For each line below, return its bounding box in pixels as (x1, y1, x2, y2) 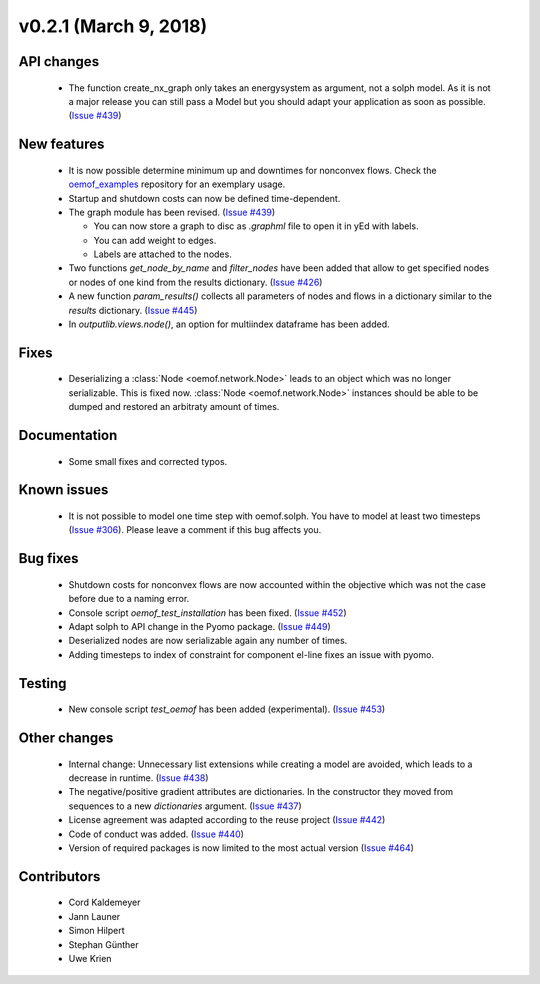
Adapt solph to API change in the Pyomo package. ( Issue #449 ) (68, 621, 332, 633)
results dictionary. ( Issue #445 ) (68, 304, 198, 316)
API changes (18, 53, 100, 70)
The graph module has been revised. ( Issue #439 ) (68, 206, 276, 218)
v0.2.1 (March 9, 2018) (18, 15, 208, 37)
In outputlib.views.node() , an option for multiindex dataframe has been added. (68, 318, 390, 330)
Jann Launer (68, 910, 121, 922)
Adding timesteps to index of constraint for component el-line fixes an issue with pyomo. (68, 648, 435, 660)
